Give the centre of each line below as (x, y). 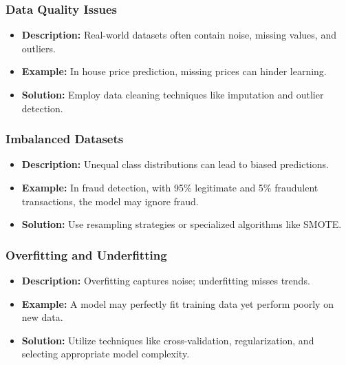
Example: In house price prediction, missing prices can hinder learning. (174, 71)
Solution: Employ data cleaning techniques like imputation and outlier (173, 94)
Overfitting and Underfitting (86, 254)
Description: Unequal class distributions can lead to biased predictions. (175, 164)
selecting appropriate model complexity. (106, 354)
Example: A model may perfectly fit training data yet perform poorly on (177, 303)
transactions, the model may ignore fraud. (110, 201)
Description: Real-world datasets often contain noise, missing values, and (179, 35)
